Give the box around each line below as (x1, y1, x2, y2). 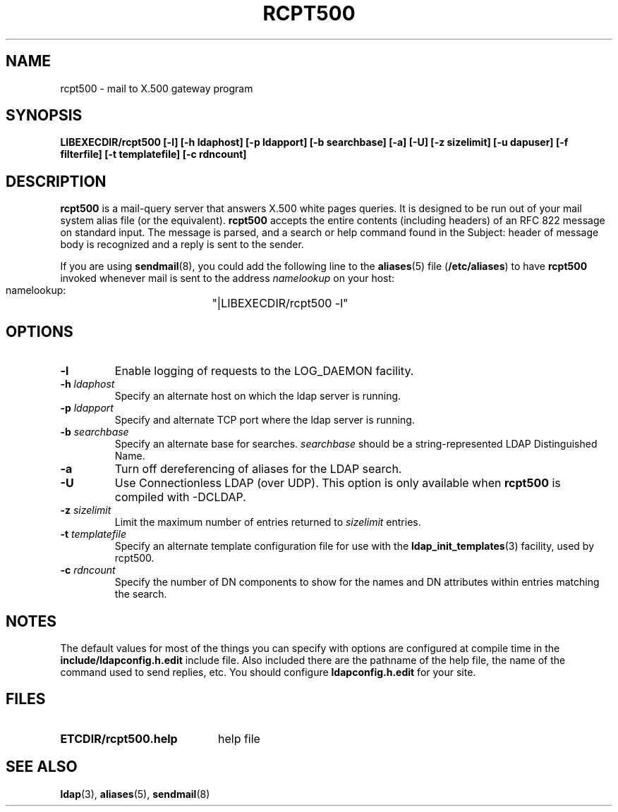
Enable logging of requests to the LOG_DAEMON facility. (114, 364, 414, 379)
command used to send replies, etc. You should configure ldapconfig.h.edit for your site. (60, 665, 476, 678)
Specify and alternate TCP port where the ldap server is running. (114, 414, 415, 426)
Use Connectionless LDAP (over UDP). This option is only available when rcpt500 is (114, 476, 561, 491)
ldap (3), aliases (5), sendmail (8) (60, 787, 210, 800)
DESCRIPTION (6, 172, 107, 190)
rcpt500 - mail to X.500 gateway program (60, 82, 253, 94)
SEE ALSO (6, 758, 78, 776)
